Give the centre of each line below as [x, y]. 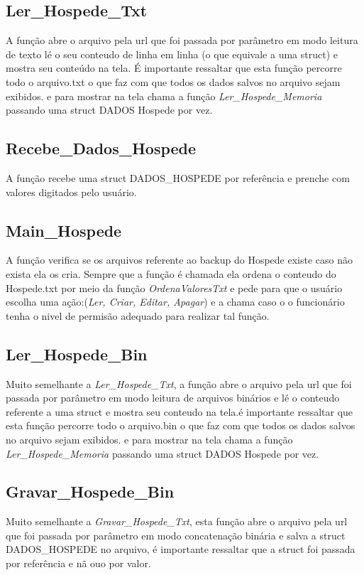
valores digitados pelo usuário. [71, 192]
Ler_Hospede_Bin [77, 354]
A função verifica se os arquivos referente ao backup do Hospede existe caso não [180, 260]
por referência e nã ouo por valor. [78, 563]
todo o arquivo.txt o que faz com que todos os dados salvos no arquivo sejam [173, 81]
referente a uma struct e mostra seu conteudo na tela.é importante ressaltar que [180, 411]
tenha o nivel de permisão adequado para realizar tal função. [138, 315]
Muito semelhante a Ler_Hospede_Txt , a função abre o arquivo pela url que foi [179, 383]
